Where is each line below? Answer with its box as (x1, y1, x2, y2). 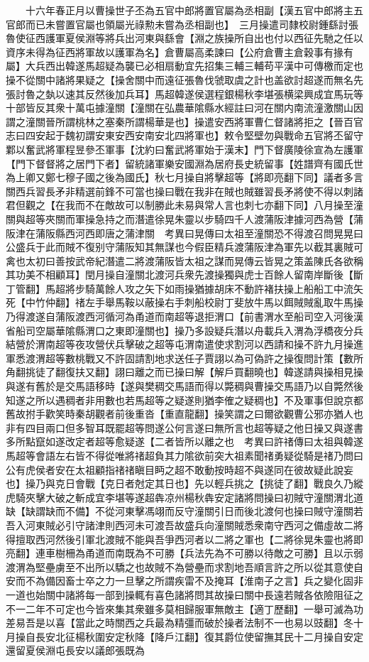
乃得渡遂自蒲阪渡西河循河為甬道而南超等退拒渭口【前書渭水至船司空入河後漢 (6, 309, 363, 324)
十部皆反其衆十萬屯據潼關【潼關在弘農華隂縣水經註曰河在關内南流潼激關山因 (6, 100, 363, 115)
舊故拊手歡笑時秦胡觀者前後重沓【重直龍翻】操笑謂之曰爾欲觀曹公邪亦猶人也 (6, 406, 363, 421)
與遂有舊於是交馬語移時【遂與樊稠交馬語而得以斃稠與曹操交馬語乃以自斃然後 (6, 379, 363, 394)
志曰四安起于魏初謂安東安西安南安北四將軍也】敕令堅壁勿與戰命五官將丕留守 (6, 128, 363, 143)
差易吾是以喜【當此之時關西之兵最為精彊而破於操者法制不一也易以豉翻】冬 (6, 615, 353, 630)
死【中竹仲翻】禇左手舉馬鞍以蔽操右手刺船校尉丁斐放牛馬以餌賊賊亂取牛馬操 (6, 295, 363, 310)
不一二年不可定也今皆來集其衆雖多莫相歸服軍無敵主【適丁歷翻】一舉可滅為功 (6, 601, 363, 616)
